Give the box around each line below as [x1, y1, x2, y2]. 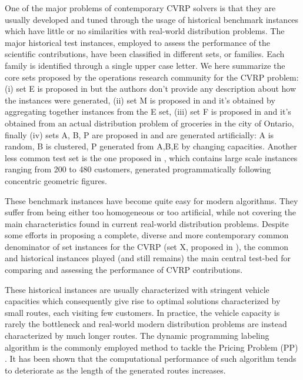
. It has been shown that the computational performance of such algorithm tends [5, 352, 297, 365]
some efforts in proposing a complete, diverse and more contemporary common [5, 229, 289, 241]
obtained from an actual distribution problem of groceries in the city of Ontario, [5, 116, 294, 129]
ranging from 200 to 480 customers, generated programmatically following [5, 163, 271, 175]
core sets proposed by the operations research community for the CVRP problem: [5, 71, 299, 83]
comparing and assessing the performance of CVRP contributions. [5, 264, 243, 276]
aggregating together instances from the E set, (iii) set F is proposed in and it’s [5, 105, 291, 118]
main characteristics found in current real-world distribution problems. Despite [5, 217, 289, 229]
